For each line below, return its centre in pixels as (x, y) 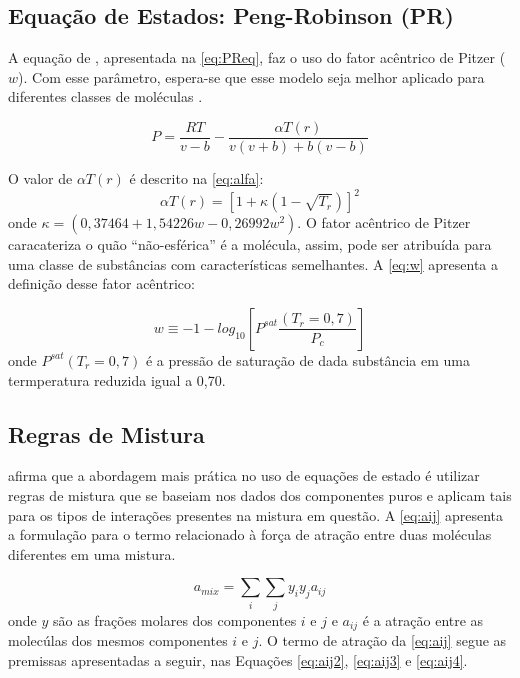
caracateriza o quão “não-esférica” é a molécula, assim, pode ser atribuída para (250, 244)
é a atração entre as (423, 619)
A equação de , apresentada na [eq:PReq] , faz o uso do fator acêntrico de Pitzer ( (257, 57)
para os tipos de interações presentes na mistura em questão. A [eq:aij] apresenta (256, 514)
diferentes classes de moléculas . (105, 96)
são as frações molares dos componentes (174, 619)
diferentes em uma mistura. (92, 553)
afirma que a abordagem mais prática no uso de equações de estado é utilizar (244, 475)
